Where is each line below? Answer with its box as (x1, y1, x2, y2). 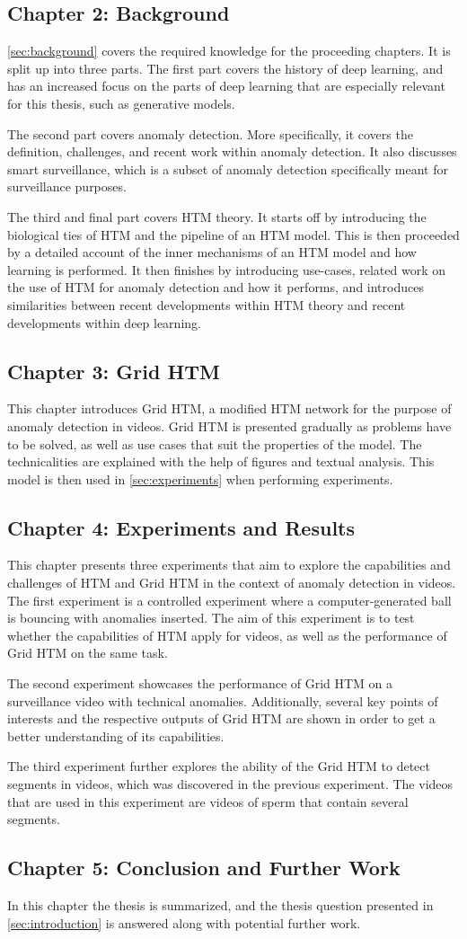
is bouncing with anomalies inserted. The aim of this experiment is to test (7, 608, 415, 627)
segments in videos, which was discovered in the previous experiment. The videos (7, 775, 454, 793)
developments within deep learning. (7, 313, 201, 332)
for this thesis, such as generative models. (7, 93, 235, 112)
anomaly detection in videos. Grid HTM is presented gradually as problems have (7, 416, 452, 435)
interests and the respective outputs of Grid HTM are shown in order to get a (7, 709, 436, 728)
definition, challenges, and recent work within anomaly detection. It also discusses (7, 142, 457, 161)
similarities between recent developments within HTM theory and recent (7, 295, 406, 314)
